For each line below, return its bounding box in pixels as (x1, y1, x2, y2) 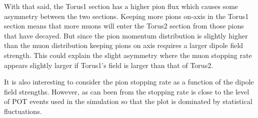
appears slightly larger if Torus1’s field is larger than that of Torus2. (4, 59, 213, 70)
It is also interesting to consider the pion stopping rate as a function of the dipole (4, 76, 254, 87)
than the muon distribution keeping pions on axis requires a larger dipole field (4, 40, 243, 50)
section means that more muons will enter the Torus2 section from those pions (4, 20, 244, 31)
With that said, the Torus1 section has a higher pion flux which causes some (4, 1, 238, 11)
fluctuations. (4, 105, 42, 116)
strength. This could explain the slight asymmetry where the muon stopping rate (4, 49, 252, 60)
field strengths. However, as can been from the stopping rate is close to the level (4, 86, 249, 96)
